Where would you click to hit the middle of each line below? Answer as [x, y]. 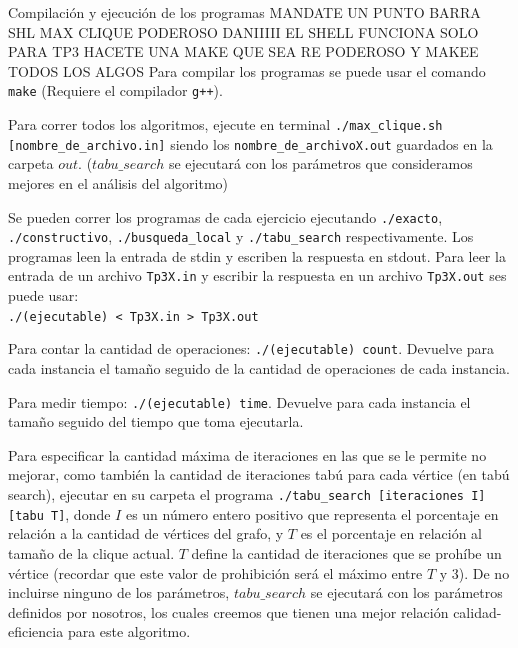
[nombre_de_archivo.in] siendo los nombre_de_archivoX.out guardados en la [250, 143]
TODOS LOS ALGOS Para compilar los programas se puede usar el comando [247, 70]
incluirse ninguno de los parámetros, [119, 592]
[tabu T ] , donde [59, 513]
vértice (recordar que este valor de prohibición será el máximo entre [215, 572]
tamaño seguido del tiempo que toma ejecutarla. [156, 421]
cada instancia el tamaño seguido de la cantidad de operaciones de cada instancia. [259, 368]
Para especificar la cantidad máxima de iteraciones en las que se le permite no [247, 454]
